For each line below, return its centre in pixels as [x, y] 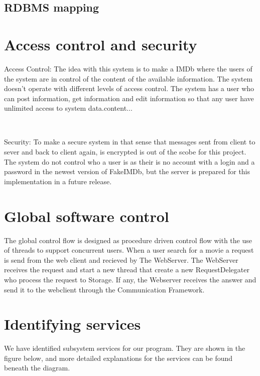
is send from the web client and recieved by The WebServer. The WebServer [121, 259]
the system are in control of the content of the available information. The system [128, 78]
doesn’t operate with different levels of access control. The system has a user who [129, 88]
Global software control [87, 216]
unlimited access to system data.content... [68, 108]
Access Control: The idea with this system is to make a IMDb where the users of [128, 68]
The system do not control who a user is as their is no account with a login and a [129, 161]
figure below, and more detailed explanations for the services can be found [118, 358]
